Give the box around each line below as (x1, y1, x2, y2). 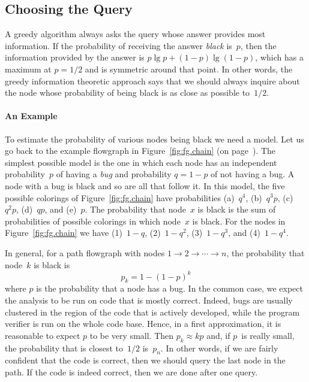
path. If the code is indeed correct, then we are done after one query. (5, 365, 258, 378)
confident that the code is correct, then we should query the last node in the (5, 354, 286, 366)
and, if (206, 329, 230, 341)
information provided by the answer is (5, 51, 145, 63)
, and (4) (228, 226, 260, 239)
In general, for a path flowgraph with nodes (5, 246, 165, 259)
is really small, (241, 329, 295, 341)
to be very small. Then (89, 329, 174, 341)
